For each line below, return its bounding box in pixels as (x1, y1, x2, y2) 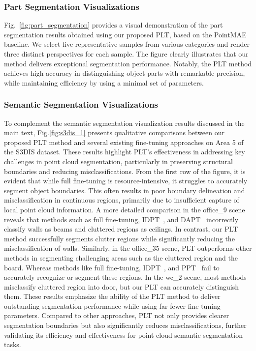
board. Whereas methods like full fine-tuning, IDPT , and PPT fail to (4, 262, 220, 272)
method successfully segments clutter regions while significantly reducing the (4, 233, 235, 243)
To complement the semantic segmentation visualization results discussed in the (4, 117, 245, 128)
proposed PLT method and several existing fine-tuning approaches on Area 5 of (4, 137, 244, 147)
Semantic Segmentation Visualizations (4, 98, 159, 111)
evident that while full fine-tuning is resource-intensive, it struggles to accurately (4, 175, 248, 186)
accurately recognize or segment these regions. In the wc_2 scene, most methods (4, 272, 247, 282)
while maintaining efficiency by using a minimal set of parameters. (4, 77, 204, 88)
